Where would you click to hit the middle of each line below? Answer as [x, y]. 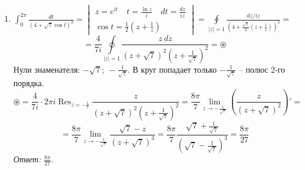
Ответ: [27, 159]
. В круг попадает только [172, 69]
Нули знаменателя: [47, 69]
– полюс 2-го [262, 69]
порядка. [29, 83]
